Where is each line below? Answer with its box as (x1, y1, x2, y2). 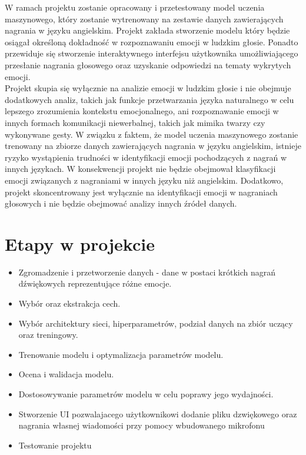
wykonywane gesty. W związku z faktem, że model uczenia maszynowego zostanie (5, 128, 298, 140)
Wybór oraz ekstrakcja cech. (18, 297, 121, 309)
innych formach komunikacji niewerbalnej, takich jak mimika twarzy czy (5, 116, 265, 128)
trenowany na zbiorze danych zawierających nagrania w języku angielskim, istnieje (5, 140, 301, 152)
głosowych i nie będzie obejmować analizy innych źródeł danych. (5, 197, 237, 210)
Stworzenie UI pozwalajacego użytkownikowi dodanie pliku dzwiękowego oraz (18, 407, 297, 420)
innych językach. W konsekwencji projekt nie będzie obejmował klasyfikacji (5, 162, 276, 175)
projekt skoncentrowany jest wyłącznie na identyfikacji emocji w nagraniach (5, 185, 278, 198)
